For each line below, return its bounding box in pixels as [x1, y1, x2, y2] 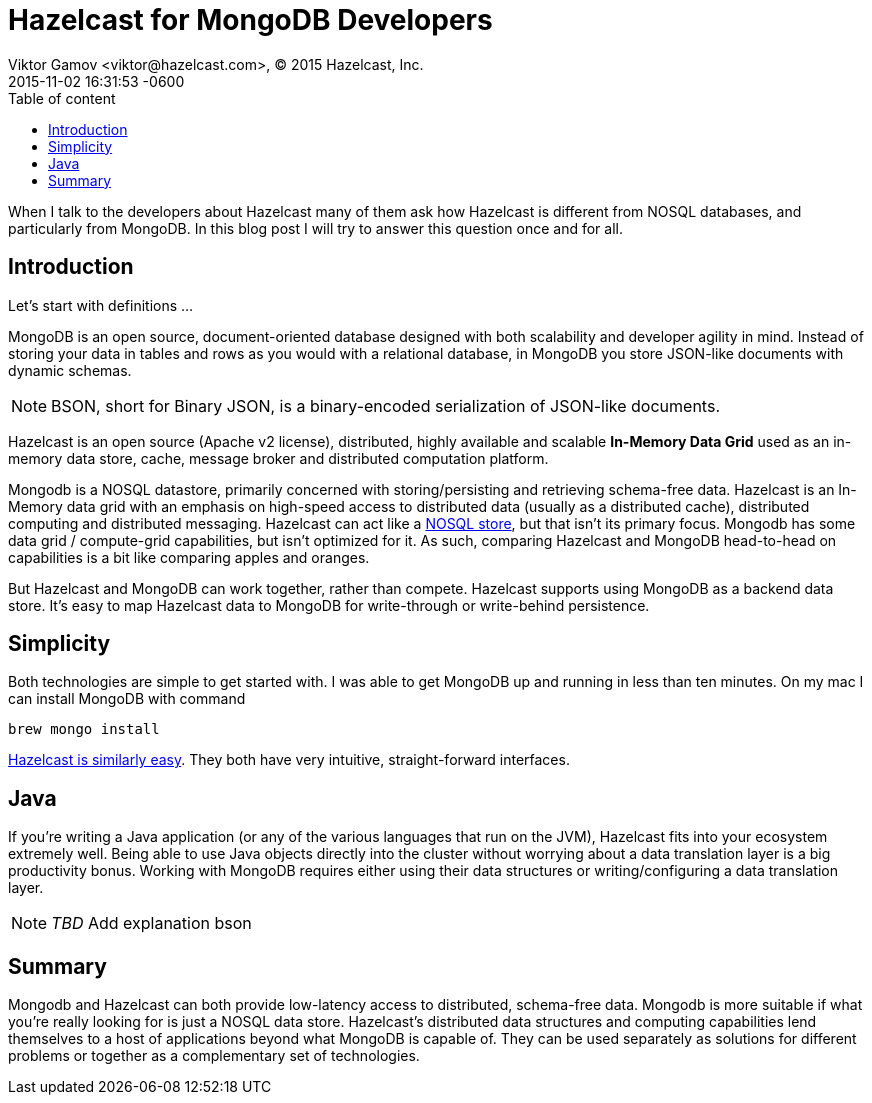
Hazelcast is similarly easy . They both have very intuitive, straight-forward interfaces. [8, 751, 570, 769]
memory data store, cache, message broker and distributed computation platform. [8, 449, 549, 467]
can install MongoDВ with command [8, 690, 246, 708]
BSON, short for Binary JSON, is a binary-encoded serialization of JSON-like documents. [51, 395, 720, 416]
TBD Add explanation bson [51, 913, 252, 934]
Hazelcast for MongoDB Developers [8, 3, 493, 37]
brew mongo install [8, 721, 160, 738]
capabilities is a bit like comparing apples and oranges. [8, 548, 370, 566]
